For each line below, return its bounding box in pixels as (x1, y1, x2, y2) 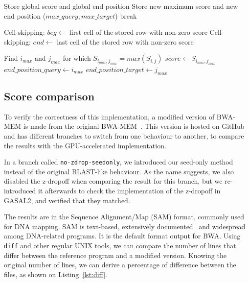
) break (115, 10, 137, 21)
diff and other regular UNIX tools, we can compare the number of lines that (4, 240, 236, 250)
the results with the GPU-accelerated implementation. (4, 140, 166, 150)
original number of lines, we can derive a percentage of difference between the (4, 259, 236, 270)
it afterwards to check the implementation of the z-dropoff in (38, 186, 221, 195)
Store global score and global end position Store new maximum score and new (4, 1, 238, 11)
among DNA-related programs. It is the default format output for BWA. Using (4, 231, 241, 241)
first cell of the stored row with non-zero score (69, 27, 207, 37)
